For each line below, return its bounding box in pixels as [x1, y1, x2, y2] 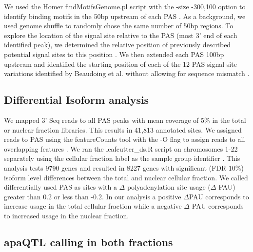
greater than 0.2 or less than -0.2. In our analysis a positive [4, 191, 181, 201]
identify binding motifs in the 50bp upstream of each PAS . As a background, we [4, 11, 246, 21]
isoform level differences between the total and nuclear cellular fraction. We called [4, 172, 248, 182]
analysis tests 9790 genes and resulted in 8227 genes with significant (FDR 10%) [4, 162, 244, 173]
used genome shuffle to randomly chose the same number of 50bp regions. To [4, 20, 234, 31]
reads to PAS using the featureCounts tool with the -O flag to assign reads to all [4, 134, 245, 144]
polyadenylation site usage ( [127, 182, 211, 192]
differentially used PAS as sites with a [4, 182, 117, 192]
